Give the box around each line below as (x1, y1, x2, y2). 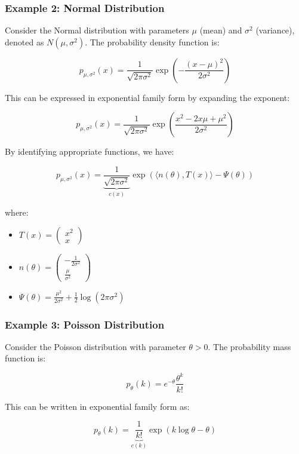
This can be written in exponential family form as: (5, 400, 190, 412)
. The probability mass (208, 340, 291, 352)
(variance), (255, 24, 295, 36)
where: (5, 205, 29, 218)
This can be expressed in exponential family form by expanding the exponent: (5, 91, 290, 103)
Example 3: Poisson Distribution (5, 317, 165, 332)
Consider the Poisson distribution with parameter (5, 340, 186, 352)
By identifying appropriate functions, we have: (5, 145, 174, 158)
